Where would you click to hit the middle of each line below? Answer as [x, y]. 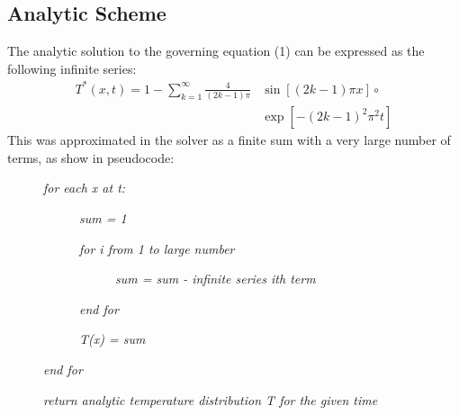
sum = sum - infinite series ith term [216, 279]
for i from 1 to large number [157, 248]
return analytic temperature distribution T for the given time [211, 399]
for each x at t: [85, 188]
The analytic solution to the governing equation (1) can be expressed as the [216, 51]
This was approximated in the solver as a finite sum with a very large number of [229, 140]
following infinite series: [72, 68]
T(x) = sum [112, 339]
